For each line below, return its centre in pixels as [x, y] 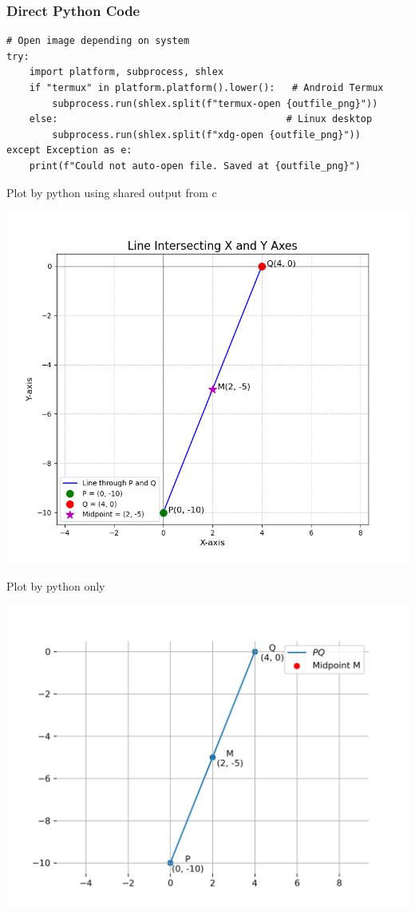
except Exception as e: [69, 150]
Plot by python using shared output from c [112, 192]
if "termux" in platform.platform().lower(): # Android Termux [206, 88]
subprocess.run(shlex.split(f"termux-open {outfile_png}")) [215, 103]
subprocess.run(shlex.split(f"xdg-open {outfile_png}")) [206, 134]
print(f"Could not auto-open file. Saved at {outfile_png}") [195, 166]
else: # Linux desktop [201, 119]
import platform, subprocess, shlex [126, 72]
